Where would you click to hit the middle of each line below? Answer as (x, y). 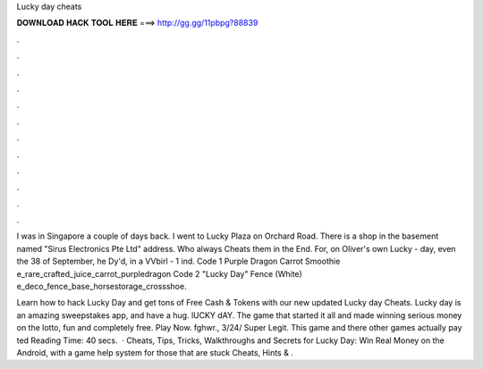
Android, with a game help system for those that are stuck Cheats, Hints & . (155, 352)
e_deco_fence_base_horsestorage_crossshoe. (102, 287)
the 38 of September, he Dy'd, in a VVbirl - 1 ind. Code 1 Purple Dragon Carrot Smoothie (178, 261)
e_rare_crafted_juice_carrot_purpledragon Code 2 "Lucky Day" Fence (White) (160, 273)
